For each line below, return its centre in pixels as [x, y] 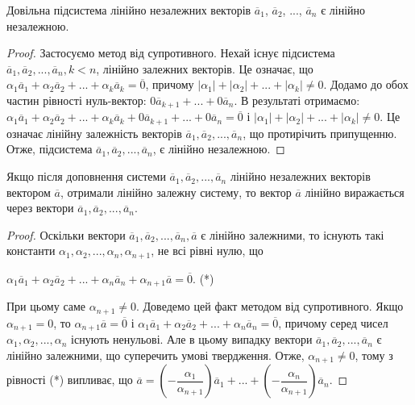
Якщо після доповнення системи [86, 176]
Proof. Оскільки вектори [66, 234]
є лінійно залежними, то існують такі [293, 234]
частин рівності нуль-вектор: [77, 100]
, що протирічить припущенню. [320, 133]
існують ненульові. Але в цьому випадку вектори [192, 339]
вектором [29, 192]
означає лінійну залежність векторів [94, 133]
